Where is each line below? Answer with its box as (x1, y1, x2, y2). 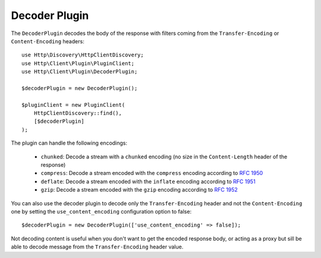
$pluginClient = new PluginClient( (21, 101, 125, 108)
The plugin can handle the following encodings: (11, 139, 128, 146)
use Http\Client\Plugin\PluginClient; (21, 60, 135, 66)
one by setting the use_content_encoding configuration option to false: (11, 208, 192, 215)
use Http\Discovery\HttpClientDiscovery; (21, 52, 144, 59)
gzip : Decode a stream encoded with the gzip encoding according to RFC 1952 (40, 186, 238, 193)
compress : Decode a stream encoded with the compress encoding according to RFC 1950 (40, 170, 263, 177)
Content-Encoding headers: (11, 37, 84, 44)
